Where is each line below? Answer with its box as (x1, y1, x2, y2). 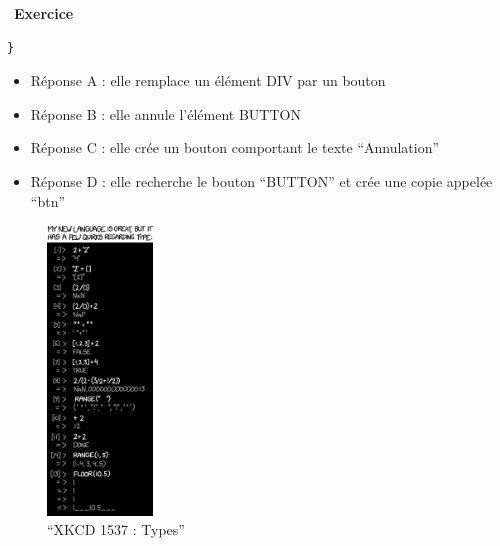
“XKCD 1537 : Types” (47, 519, 185, 540)
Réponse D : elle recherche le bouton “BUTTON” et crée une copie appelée (30, 170, 493, 191)
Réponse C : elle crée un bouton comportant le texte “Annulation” (30, 137, 440, 158)
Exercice (14, 3, 74, 23)
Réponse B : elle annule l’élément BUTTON (30, 103, 301, 124)
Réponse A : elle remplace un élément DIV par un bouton (30, 70, 386, 91)
